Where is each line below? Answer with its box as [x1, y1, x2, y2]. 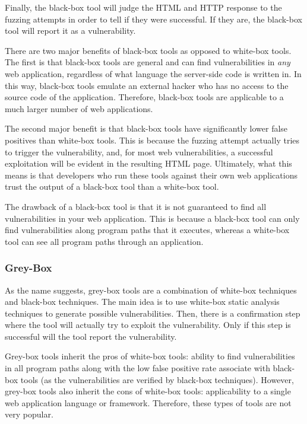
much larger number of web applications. [5, 102, 153, 114]
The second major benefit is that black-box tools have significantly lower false [5, 122, 288, 135]
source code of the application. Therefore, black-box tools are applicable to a [5, 91, 284, 103]
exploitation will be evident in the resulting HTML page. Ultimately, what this [5, 157, 292, 170]
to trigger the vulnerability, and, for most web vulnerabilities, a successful [5, 145, 273, 158]
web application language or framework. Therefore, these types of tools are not [5, 396, 292, 409]
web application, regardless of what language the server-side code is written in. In [5, 67, 302, 79]
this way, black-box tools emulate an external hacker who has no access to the [5, 79, 289, 91]
